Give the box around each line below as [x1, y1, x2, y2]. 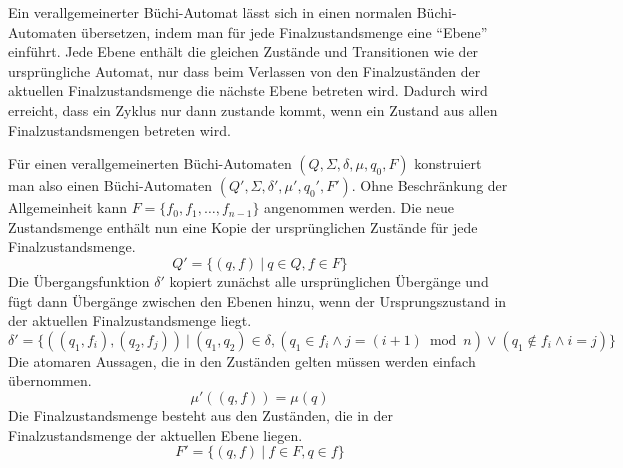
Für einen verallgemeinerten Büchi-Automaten [8, 153, 292, 174]
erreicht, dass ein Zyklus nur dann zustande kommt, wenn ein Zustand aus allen [8, 99, 498, 120]
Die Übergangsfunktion [8, 270, 150, 291]
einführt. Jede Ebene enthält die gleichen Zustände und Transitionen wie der [8, 41, 479, 62]
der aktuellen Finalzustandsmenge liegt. [8, 310, 252, 331]
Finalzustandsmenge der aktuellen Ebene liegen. [8, 424, 303, 445]
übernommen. [8, 370, 92, 391]
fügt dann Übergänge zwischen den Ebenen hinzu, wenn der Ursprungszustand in [8, 290, 507, 311]
